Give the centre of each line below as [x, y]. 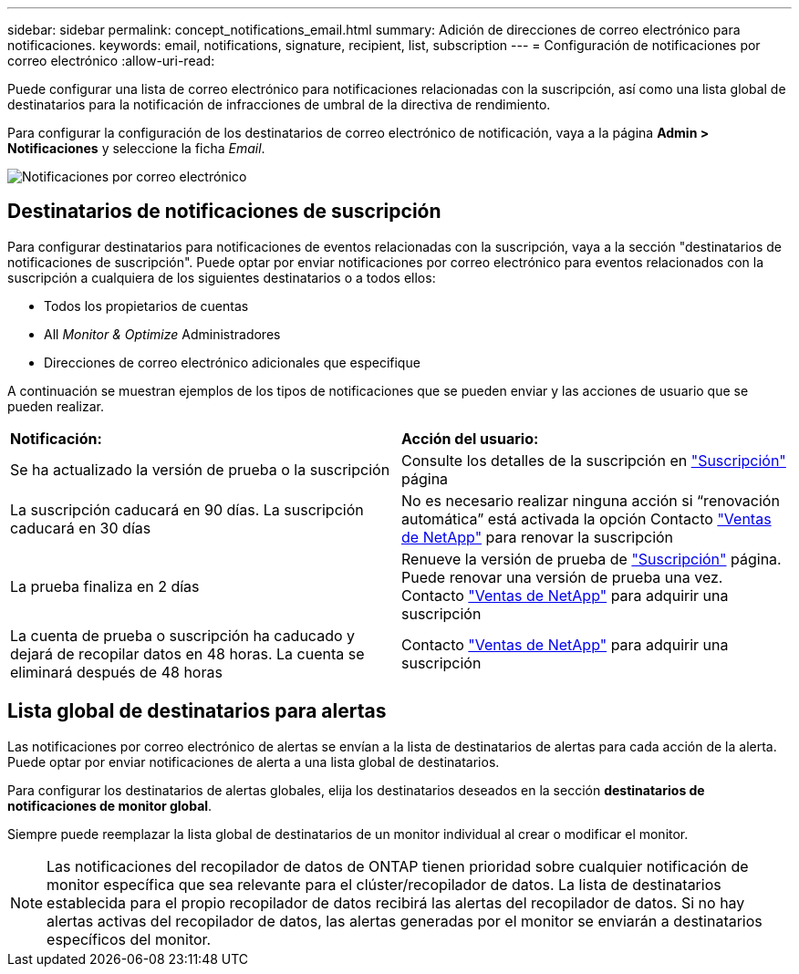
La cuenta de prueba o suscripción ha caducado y [183, 635]
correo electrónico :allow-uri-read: [111, 61]
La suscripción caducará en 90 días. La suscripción [187, 509]
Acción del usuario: [470, 438]
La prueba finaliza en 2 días [105, 586]
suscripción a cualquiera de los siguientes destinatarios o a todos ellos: [222, 277]
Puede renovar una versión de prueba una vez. [562, 577]
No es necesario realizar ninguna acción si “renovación [591, 500]
